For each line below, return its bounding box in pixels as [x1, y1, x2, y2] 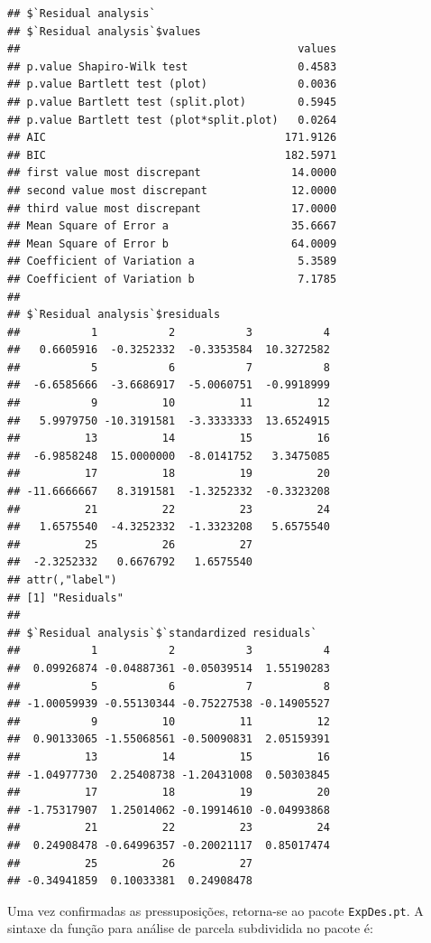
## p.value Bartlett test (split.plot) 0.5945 [7, 95, 337, 108]
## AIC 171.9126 [7, 131, 337, 145]
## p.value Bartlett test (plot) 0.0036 [7, 78, 337, 91]
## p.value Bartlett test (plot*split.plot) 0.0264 [7, 113, 337, 126]
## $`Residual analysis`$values [7, 24, 201, 38]
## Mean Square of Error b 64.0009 [7, 237, 337, 250]
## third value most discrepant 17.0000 [7, 201, 337, 215]
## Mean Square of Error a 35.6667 [7, 219, 337, 233]
